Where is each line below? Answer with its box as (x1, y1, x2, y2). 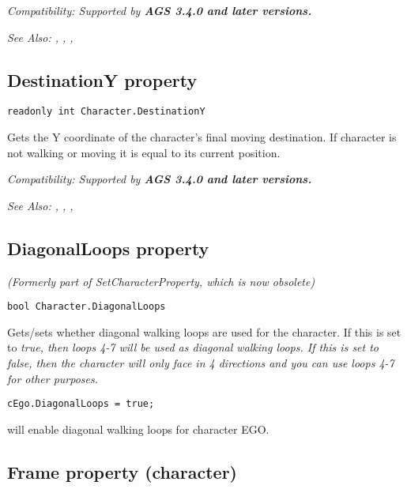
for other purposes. (7, 370, 99, 386)
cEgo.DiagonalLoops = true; (7, 398, 155, 410)
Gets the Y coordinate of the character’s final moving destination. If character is (7, 129, 397, 145)
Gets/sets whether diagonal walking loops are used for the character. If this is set (7, 323, 401, 340)
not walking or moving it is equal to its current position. (7, 144, 281, 160)
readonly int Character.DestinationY (7, 106, 205, 118)
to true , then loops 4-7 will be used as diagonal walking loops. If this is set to (7, 339, 379, 355)
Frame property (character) (7, 459, 237, 483)
